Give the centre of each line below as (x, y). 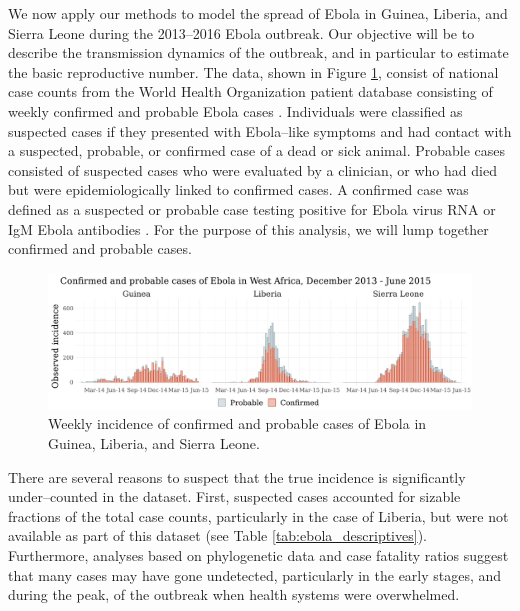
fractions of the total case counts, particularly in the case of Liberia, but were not (258, 515)
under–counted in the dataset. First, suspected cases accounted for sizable (234, 496)
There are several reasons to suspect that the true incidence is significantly (237, 476)
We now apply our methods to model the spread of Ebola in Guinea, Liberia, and (258, 13)
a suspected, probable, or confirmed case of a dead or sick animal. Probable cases (257, 150)
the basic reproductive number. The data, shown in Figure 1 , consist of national (253, 71)
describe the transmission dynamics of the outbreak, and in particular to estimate (258, 52)
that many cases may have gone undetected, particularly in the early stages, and (255, 574)
